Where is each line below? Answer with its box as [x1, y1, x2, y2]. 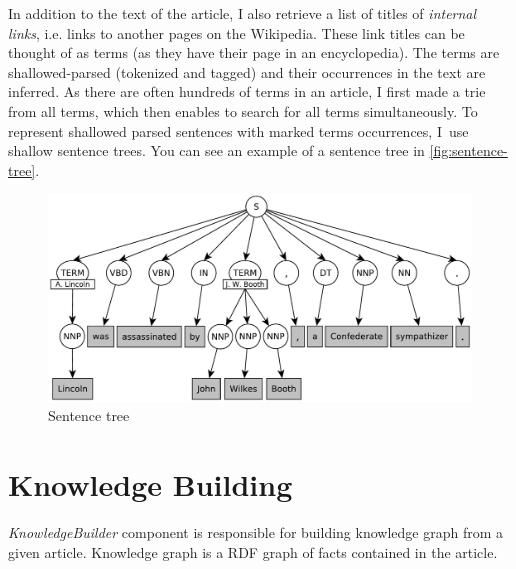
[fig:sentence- [429, 140, 508, 161]
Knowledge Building [8, 464, 293, 505]
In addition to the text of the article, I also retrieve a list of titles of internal [8, 3, 477, 23]
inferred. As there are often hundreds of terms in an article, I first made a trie [8, 81, 486, 102]
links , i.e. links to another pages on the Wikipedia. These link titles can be [8, 22, 465, 43]
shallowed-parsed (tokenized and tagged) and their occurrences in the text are [8, 61, 486, 82]
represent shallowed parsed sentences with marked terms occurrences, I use [8, 120, 469, 141]
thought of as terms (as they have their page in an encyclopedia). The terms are [8, 42, 500, 63]
